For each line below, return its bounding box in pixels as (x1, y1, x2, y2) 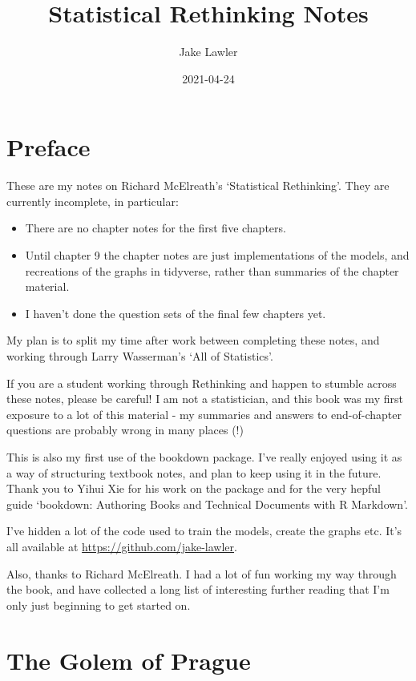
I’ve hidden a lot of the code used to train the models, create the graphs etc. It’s (6, 522, 402, 539)
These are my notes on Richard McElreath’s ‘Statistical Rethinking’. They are (6, 177, 390, 194)
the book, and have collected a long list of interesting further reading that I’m (6, 581, 390, 598)
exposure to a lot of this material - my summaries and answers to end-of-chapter (6, 405, 402, 422)
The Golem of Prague (6, 643, 251, 676)
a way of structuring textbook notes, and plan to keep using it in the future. (6, 464, 382, 481)
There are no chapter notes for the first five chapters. (25, 220, 286, 236)
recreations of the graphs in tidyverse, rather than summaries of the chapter (25, 262, 399, 279)
